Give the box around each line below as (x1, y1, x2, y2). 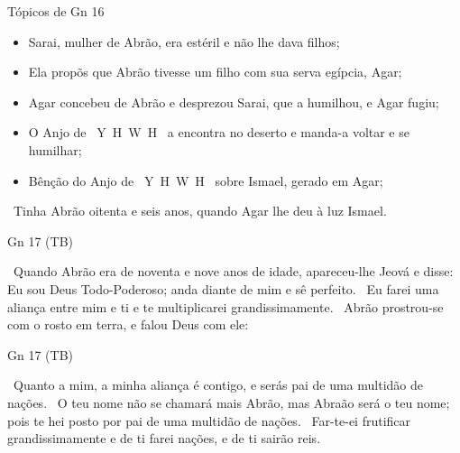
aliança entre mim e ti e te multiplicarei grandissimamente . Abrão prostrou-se (7, 297, 444, 316)
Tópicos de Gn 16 (7, 2, 105, 20)
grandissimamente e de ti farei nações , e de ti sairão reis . (7, 429, 321, 448)
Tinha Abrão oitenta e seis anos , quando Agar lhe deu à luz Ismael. (13, 201, 387, 220)
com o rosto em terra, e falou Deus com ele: (7, 315, 249, 334)
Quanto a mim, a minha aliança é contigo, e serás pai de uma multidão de (13, 375, 423, 394)
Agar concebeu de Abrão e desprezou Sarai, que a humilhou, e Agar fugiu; (28, 92, 439, 111)
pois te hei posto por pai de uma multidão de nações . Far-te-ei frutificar (7, 411, 411, 430)
